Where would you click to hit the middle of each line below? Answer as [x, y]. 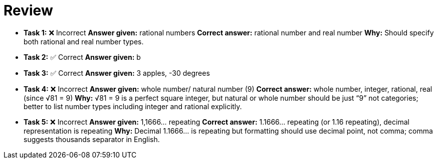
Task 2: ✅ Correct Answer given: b [82, 57]
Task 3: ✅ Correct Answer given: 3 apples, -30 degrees [117, 73]
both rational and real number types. [84, 41]
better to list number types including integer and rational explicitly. [133, 106]
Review [28, 10]
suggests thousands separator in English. [92, 139]
